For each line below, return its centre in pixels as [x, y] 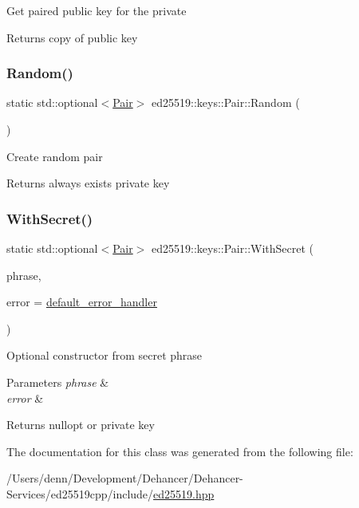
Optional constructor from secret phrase [105, 355]
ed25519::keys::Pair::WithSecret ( [233, 248]
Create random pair [55, 156]
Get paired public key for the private [97, 10]
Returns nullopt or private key [81, 425]
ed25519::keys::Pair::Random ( [226, 102]
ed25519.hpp [184, 493]
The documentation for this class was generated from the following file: [180, 451]
